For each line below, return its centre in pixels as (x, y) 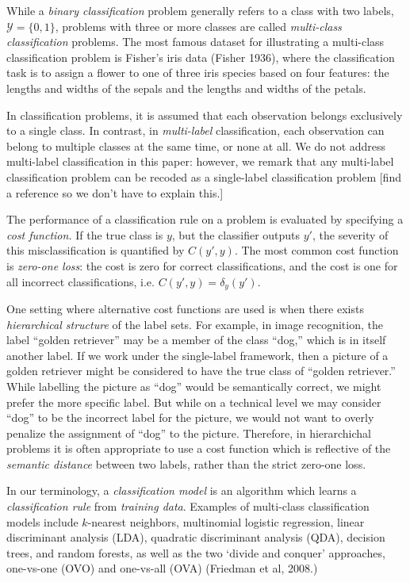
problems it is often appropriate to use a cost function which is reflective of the (199, 448)
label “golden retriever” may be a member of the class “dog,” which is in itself (196, 340)
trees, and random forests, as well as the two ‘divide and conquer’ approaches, (196, 552)
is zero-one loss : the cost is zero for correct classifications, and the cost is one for (202, 265)
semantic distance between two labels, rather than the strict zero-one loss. (186, 463)
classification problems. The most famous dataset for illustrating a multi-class (195, 42)
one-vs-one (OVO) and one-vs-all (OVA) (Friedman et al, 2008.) (162, 568)
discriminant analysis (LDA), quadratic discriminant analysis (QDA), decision (196, 537)
